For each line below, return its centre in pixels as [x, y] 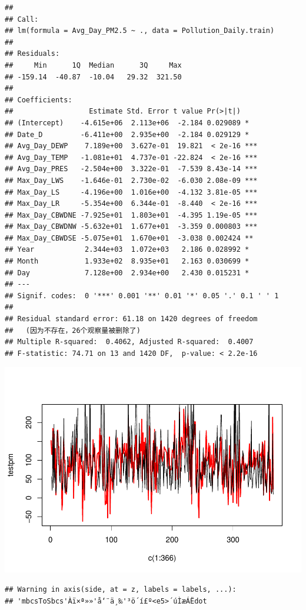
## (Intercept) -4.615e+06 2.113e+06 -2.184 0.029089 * [127, 123]
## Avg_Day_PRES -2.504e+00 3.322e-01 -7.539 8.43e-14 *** [131, 169]
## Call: [22, 19]
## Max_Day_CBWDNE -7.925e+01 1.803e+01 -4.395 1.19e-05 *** [131, 215]
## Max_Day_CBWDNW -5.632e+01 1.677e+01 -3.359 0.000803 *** [131, 227]
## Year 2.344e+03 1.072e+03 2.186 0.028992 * [127, 250]
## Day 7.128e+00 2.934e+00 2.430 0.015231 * [127, 273]
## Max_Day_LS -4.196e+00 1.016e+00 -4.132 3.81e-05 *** [131, 192]
